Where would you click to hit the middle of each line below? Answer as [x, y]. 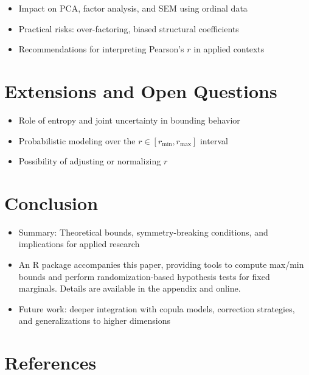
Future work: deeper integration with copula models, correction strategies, [157, 308]
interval [214, 140]
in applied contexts [229, 49]
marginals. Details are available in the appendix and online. [130, 288]
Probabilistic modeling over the [77, 140]
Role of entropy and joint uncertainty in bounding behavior [129, 120]
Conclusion [51, 202]
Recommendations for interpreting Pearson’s [101, 49]
